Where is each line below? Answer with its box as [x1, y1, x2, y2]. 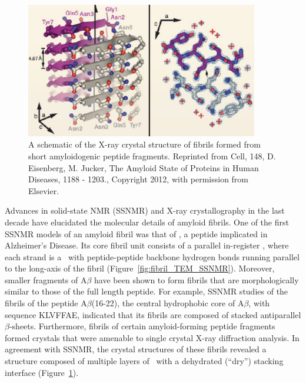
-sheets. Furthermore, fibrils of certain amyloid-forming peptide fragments [9, 320, 275, 332]
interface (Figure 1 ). [5, 366, 79, 378]
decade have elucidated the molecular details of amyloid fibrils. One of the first [5, 215, 289, 228]
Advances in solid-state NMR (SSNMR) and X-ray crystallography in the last [5, 204, 285, 217]
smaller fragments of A [5, 273, 87, 286]
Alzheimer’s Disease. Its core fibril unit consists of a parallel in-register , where [5, 239, 289, 251]
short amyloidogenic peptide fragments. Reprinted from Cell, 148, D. [28, 149, 276, 162]
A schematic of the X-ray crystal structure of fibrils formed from [28, 138, 261, 150]
